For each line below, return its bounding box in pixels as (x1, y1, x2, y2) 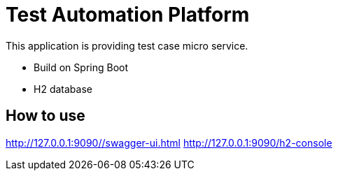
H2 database (34, 82, 92, 95)
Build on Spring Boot (34, 61, 129, 73)
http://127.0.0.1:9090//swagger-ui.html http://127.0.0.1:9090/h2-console (6, 136, 332, 149)
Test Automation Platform (6, 3, 250, 27)
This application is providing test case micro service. (6, 39, 248, 52)
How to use (6, 107, 85, 125)
